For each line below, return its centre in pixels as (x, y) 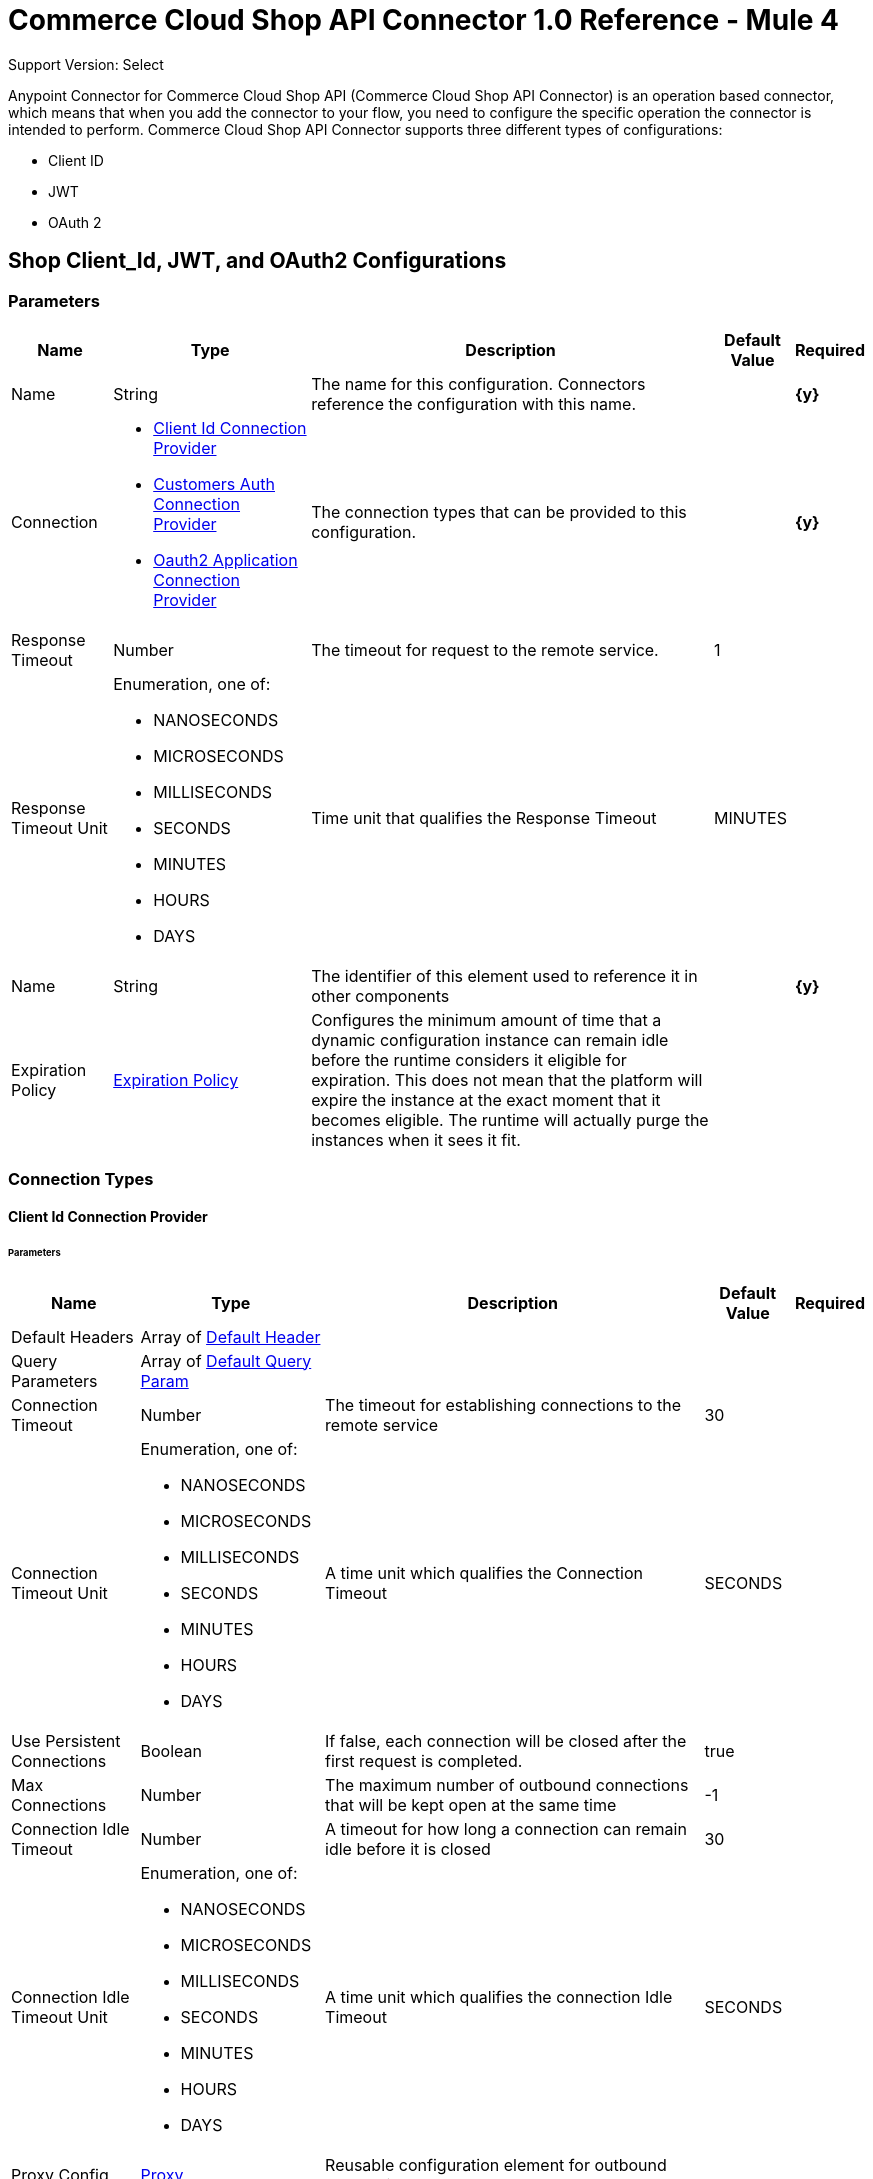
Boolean (171, 1750)
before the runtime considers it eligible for (469, 1059)
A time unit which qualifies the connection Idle (499, 1996)
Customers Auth (214, 483)
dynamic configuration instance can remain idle (490, 1039)
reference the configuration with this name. (474, 403)
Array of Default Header (230, 1336)
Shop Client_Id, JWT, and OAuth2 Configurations (257, 261)
